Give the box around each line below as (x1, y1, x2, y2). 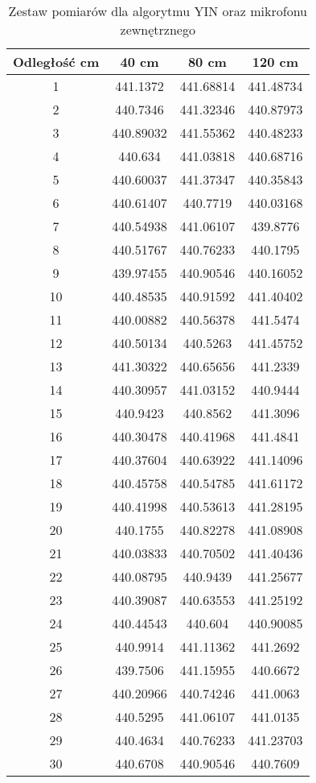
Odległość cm (13, 52, 100, 71)
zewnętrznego (120, 20, 195, 39)
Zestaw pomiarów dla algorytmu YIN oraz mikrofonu (8, 2, 307, 20)
